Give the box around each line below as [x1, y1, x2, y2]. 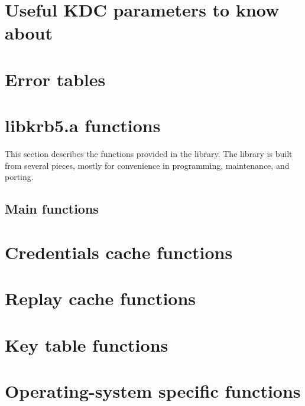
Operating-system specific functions [5, 378, 301, 402]
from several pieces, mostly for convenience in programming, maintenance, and [5, 159, 290, 171]
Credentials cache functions [5, 240, 233, 264]
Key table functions [5, 332, 168, 356]
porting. [5, 171, 34, 183]
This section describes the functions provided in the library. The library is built [5, 148, 293, 160]
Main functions [5, 199, 99, 218]
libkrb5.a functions [5, 113, 161, 137]
